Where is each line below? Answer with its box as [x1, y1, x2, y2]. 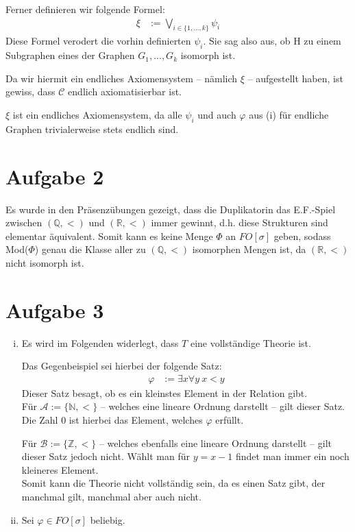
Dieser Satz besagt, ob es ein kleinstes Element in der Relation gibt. [21, 385, 308, 400]
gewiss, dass [5, 84, 56, 99]
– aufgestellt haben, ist [247, 71, 343, 85]
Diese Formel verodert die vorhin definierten [5, 34, 191, 48]
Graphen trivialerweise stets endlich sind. [5, 121, 179, 136]
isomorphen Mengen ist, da [192, 242, 306, 256]
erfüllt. [215, 413, 244, 427]
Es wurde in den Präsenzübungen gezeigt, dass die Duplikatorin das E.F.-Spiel [5, 202, 336, 216]
